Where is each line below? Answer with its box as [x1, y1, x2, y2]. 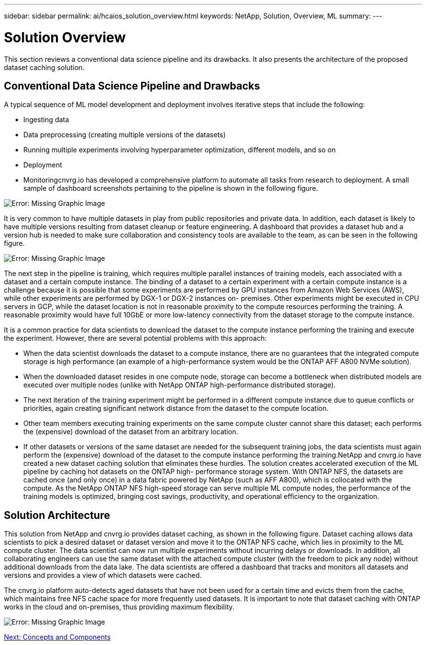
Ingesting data [23, 115, 69, 124]
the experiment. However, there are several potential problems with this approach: [4, 334, 267, 343]
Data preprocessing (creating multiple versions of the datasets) [23, 130, 226, 139]
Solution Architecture [4, 509, 110, 521]
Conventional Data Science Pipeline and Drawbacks [4, 79, 260, 92]
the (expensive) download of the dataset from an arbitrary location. [23, 427, 238, 436]
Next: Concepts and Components [4, 633, 111, 642]
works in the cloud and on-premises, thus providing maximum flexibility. [4, 603, 234, 611]
